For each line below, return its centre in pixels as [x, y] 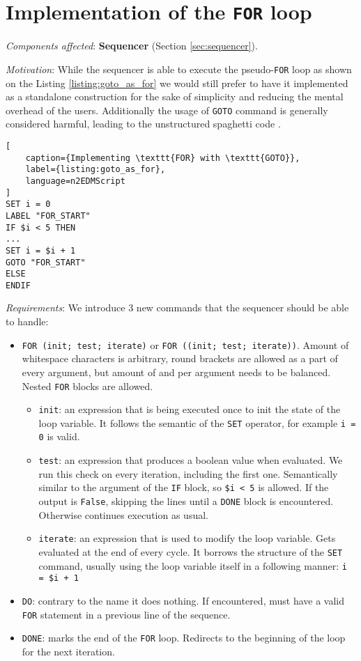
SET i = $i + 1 [41, 250]
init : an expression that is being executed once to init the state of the [190, 409]
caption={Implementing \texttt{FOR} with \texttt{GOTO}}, [163, 158]
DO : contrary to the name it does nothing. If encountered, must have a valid [183, 600]
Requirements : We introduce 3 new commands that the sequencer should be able [177, 308]
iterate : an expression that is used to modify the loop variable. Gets [187, 538]
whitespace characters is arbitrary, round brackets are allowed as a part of [180, 358]
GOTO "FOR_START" [46, 262]
